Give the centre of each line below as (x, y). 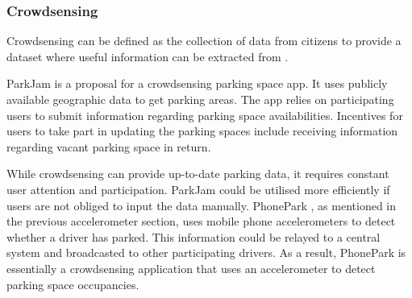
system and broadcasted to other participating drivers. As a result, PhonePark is (206, 252)
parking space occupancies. (73, 284)
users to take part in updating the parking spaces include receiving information (202, 131)
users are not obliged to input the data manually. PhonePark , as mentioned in (202, 205)
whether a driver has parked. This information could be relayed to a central (194, 236)
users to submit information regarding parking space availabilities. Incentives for (205, 115)
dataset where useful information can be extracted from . (148, 56)
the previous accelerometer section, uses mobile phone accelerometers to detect (201, 221)
